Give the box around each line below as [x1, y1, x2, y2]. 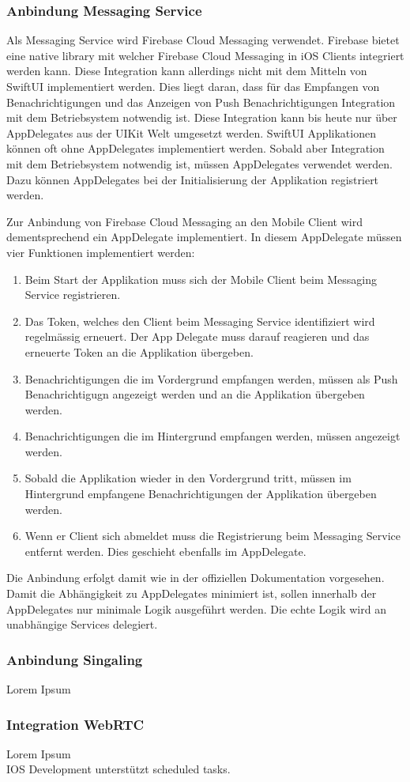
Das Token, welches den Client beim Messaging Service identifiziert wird [24, 312, 375, 329]
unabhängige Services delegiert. [6, 616, 158, 633]
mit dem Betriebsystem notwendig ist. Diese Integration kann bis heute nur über [6, 109, 397, 126]
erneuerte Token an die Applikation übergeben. [24, 343, 254, 360]
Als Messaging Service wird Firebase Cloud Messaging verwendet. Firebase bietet [6, 32, 400, 48]
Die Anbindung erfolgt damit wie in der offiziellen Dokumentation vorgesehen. [6, 569, 385, 586]
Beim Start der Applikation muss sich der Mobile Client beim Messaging [24, 270, 377, 287]
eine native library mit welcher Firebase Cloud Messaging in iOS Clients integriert [6, 47, 404, 63]
